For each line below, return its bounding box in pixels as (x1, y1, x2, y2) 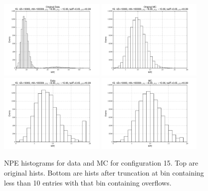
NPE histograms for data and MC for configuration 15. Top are (4, 158, 199, 168)
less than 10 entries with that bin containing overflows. (4, 177, 172, 188)
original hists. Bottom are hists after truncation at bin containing (4, 167, 204, 178)
